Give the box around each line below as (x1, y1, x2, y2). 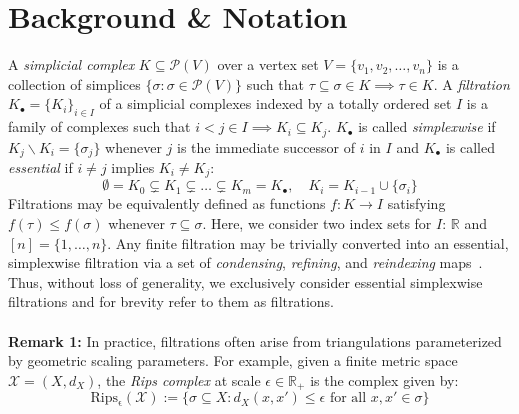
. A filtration (433, 73, 510, 94)
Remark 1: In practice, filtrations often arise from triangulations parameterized (8, 330, 502, 351)
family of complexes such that (8, 116, 191, 137)
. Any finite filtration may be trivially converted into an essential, (107, 232, 509, 253)
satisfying (387, 193, 446, 214)
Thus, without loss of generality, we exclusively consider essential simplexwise (8, 271, 483, 292)
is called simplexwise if (358, 116, 496, 137)
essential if (8, 157, 73, 178)
